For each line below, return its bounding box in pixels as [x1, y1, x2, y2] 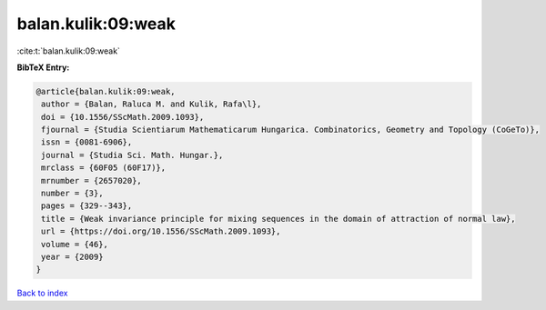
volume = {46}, [41, 239, 109, 249]
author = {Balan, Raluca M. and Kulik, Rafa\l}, [41, 99, 262, 109]
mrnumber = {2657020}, [41, 175, 143, 185]
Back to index [16, 287, 68, 299]
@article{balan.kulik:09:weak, [35, 86, 177, 96]
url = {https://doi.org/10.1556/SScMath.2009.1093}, [41, 226, 281, 236]
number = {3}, [41, 188, 104, 199]
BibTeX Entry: [16, 62, 70, 73]
